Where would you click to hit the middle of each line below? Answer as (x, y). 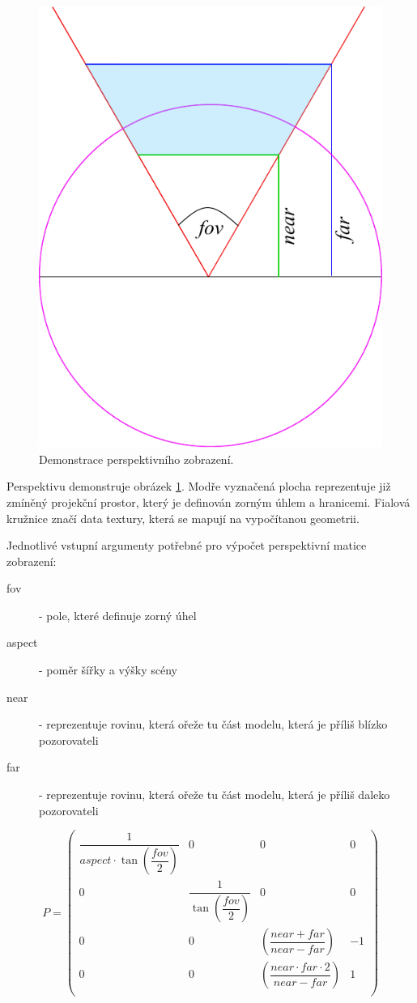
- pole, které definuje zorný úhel (118, 615)
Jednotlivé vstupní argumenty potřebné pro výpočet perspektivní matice (187, 545)
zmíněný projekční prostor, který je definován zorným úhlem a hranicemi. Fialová (208, 501)
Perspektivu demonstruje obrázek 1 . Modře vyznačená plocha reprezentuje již (199, 486)
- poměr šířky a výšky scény (109, 670)
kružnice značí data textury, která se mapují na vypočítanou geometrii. (183, 518)
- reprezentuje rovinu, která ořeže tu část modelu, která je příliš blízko (213, 724)
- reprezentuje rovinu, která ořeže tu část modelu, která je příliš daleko (215, 795)
